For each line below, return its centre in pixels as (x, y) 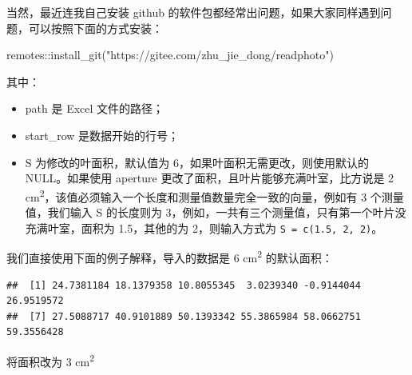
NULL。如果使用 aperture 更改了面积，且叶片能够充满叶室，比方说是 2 (210, 178)
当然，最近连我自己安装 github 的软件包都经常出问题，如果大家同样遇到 (194, 12)
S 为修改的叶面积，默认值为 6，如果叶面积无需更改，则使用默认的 (197, 162)
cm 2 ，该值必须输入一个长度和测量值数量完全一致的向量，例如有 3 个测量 (214, 195)
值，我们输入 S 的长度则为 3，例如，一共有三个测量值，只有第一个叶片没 (216, 212)
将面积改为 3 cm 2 (51, 360)
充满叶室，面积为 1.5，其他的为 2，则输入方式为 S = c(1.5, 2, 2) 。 (204, 227)
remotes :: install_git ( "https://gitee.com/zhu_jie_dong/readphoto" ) (170, 55)
